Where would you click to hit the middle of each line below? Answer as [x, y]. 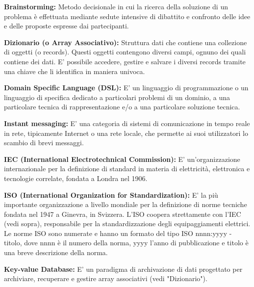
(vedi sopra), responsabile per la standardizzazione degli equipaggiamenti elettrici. [127, 223]
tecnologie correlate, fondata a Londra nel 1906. [76, 178]
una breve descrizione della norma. [56, 252]
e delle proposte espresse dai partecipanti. [66, 26]
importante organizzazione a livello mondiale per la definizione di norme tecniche [126, 204]
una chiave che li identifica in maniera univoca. [75, 71]
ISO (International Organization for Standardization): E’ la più [111, 195]
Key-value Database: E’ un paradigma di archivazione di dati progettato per [123, 269]
